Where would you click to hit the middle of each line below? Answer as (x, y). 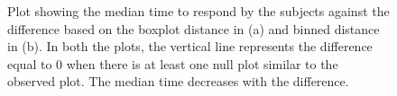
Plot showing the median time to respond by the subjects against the (198, 11)
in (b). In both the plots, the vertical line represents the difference (190, 46)
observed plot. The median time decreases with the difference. (178, 81)
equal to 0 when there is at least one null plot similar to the (173, 63)
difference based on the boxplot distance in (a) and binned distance (194, 28)
